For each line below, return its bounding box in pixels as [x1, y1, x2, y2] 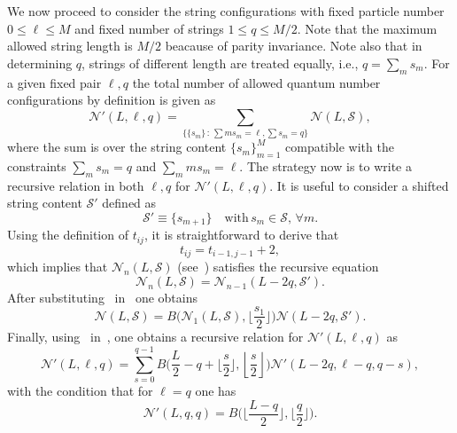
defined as [102, 193, 157, 212]
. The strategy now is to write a [239, 156, 412, 175]
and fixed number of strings [74, 19, 224, 37]
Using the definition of [7, 225, 128, 244]
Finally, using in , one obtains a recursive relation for [7, 327, 304, 346]
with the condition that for [7, 382, 153, 400]
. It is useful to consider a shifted [269, 176, 449, 194]
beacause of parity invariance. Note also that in [165, 36, 422, 55]
